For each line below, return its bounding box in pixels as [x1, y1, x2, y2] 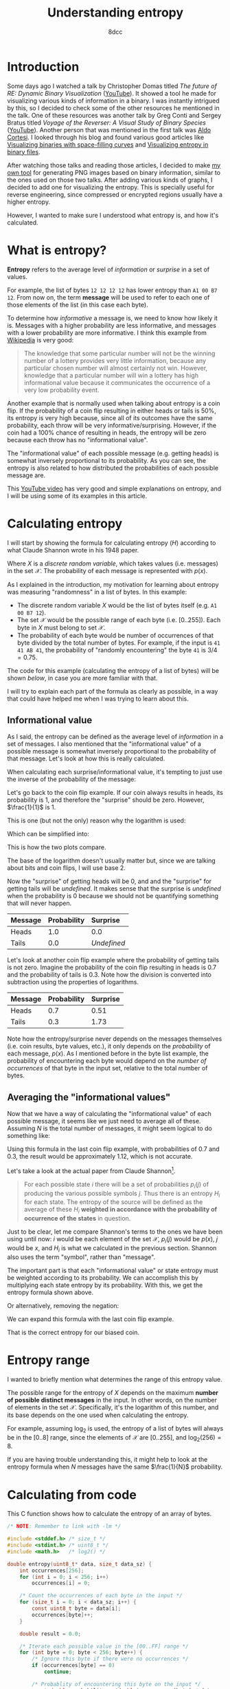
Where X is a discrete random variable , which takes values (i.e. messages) [7, 559, 218, 568]
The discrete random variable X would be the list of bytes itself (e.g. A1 [16, 601, 218, 609]
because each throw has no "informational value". [7, 435, 148, 444]
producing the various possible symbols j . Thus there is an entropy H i [23, 1189, 220, 1199]
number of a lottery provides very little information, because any [23, 356, 207, 364]
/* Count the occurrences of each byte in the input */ [19, 1593, 183, 1599]
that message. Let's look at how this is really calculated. [7, 754, 165, 763]
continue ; [43, 1668, 72, 1675]
